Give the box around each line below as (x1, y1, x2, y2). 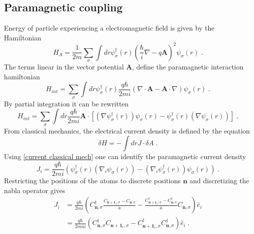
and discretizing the (190, 175, 249, 186)
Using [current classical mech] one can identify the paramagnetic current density (4, 151, 246, 162)
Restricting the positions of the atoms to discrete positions (4, 175, 181, 186)
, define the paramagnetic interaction (132, 62, 244, 72)
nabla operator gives (4, 185, 65, 195)
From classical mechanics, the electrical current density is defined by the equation (4, 125, 250, 135)
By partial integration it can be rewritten (4, 98, 129, 108)
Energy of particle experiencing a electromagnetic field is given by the (4, 23, 215, 33)
